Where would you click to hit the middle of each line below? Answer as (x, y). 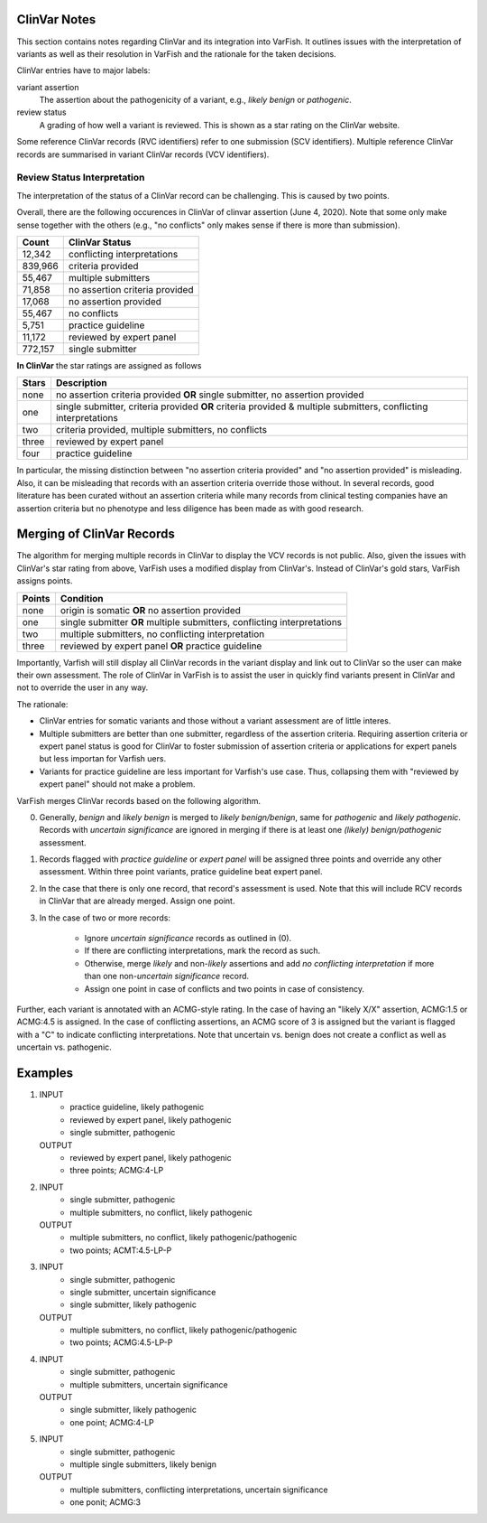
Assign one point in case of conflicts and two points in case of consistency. (225, 988)
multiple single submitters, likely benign (143, 1464)
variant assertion (48, 87)
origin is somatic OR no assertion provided (150, 610)
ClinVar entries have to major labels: (83, 70)
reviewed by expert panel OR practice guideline (161, 646)
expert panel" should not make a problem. (117, 784)
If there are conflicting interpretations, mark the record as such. (202, 951)
